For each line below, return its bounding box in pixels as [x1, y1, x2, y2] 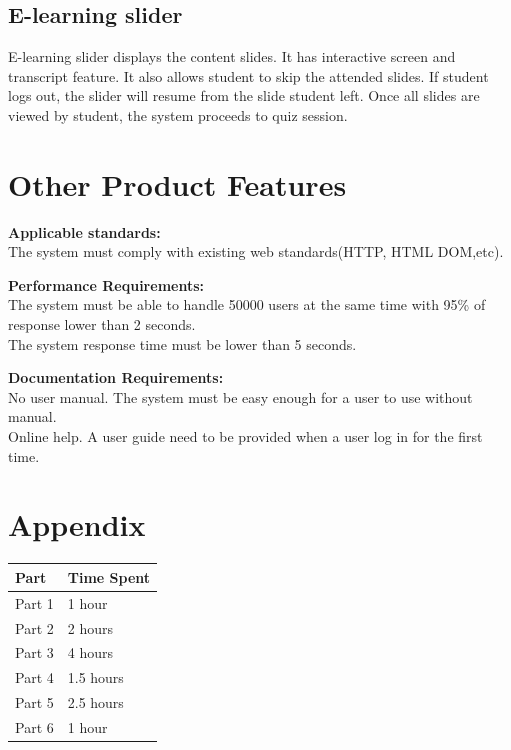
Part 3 [15, 642, 54, 663]
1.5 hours [67, 667, 124, 688]
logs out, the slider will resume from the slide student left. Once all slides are [8, 85, 480, 106]
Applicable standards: [8, 221, 161, 242]
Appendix [8, 504, 146, 545]
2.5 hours [67, 692, 124, 713]
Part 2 [15, 617, 54, 638]
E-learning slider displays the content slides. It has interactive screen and [8, 46, 456, 67]
